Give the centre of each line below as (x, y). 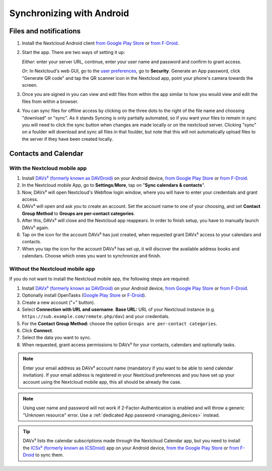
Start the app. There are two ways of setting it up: (74, 53)
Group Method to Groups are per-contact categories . (79, 213)
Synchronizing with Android (69, 13)
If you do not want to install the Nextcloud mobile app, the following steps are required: (99, 279)
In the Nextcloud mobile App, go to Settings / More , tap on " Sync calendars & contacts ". (114, 185)
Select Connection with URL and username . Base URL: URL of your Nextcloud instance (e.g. (119, 309)
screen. (30, 85)
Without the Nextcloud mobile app (52, 269)
